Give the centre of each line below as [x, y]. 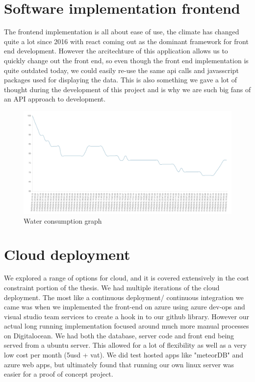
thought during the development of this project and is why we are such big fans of [127, 89]
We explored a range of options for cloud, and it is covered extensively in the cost [127, 278]
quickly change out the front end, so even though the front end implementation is [126, 60]
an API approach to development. [55, 99]
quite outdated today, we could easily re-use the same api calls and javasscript [121, 70]
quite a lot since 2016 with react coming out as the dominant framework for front [126, 41]
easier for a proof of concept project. [59, 374]
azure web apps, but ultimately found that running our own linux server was [119, 364]
